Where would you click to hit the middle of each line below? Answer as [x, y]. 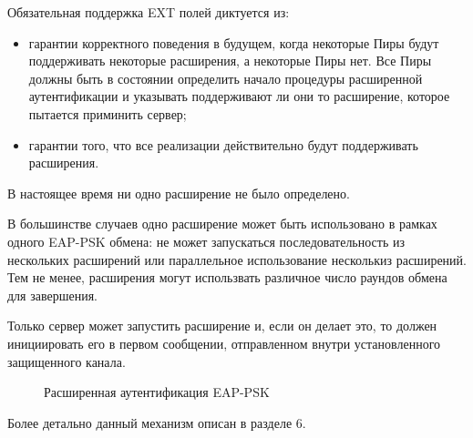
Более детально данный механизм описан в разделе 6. [157, 422]
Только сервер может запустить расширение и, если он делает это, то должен [222, 326]
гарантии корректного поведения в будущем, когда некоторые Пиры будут [234, 42]
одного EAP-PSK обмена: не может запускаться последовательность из [206, 241]
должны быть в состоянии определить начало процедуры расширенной [226, 78]
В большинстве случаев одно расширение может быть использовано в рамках [222, 224]
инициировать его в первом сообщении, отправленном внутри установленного [224, 343]
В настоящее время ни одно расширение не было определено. [179, 193]
